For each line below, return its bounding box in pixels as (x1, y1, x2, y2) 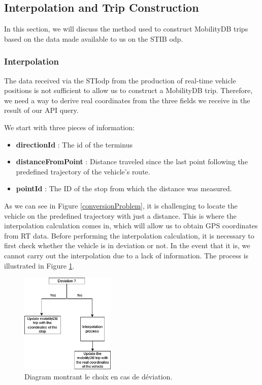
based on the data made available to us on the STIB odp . (4, 33, 183, 44)
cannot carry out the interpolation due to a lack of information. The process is (4, 250, 249, 260)
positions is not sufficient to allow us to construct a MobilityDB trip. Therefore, (4, 85, 253, 96)
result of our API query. (4, 105, 79, 115)
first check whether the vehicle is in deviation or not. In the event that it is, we (4, 240, 250, 251)
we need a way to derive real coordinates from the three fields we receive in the (4, 95, 250, 105)
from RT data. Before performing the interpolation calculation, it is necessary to (4, 230, 254, 241)
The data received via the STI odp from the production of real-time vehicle (4, 75, 236, 85)
